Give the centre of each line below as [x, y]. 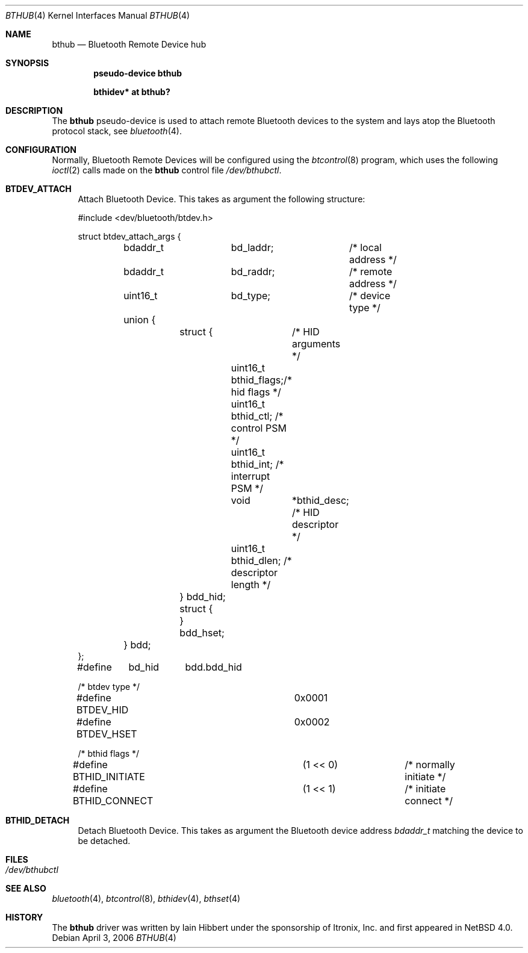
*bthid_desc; [320, 500]
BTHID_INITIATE [109, 777]
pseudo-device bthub [138, 73]
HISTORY [24, 917]
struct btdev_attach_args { [129, 236]
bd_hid [144, 667]
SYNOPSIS [27, 63]
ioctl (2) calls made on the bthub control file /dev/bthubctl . [167, 170]
